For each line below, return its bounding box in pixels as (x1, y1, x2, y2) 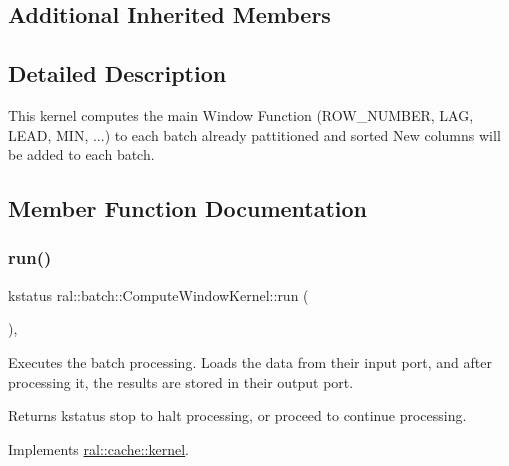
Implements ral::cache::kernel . (8, 438, 190, 459)
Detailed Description (8, 58, 227, 89)
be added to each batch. (8, 144, 155, 165)
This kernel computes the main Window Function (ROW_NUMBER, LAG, (8, 104, 474, 125)
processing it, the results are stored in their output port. (8, 371, 354, 392)
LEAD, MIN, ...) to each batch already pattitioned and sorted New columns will (8, 124, 501, 145)
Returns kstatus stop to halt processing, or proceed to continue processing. (8, 405, 467, 426)
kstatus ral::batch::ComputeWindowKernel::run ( (8, 284, 309, 305)
